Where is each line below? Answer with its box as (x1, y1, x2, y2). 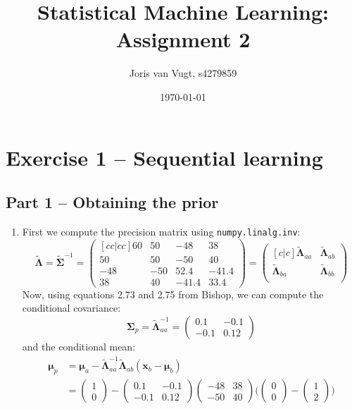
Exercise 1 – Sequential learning (6, 142, 323, 171)
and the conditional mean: (22, 338, 136, 353)
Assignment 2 (115, 25, 251, 54)
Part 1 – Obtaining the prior (6, 191, 219, 213)
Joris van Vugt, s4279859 (129, 66, 237, 80)
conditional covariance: (22, 300, 121, 315)
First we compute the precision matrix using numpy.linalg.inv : (22, 224, 301, 238)
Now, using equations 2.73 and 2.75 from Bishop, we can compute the (22, 286, 324, 301)
